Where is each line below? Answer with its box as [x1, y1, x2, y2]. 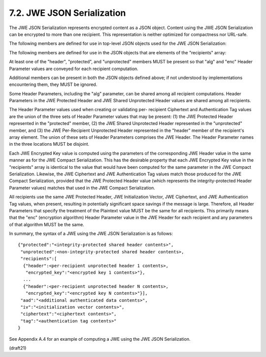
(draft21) [9, 345, 27, 351]
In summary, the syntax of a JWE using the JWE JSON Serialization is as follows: [9, 231, 173, 237]
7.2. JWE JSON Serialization [9, 7, 126, 18]
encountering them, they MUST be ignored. [9, 81, 98, 87]
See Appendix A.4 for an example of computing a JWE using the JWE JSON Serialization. [9, 336, 191, 342]
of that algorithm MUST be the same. [9, 221, 85, 227]
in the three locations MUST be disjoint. [9, 141, 90, 147]
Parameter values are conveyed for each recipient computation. [9, 66, 139, 72]
